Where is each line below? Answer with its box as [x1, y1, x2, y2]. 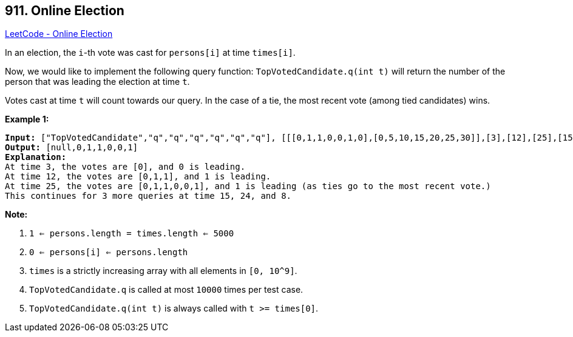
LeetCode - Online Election [5, 28, 113, 39]
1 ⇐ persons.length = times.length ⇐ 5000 [29, 229, 234, 239]
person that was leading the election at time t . [5, 76, 190, 87]
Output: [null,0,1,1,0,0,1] [5, 142, 138, 153]
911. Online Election [5, 3, 124, 18]
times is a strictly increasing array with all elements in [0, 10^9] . [29, 265, 297, 276]
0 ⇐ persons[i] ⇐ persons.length [29, 247, 188, 258]
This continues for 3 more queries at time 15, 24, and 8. [5, 191, 292, 201]
